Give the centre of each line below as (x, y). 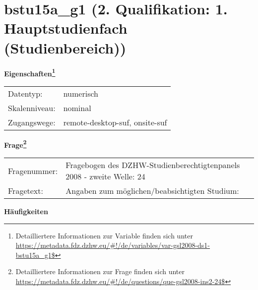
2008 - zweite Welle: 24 (105, 176)
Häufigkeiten (26, 211)
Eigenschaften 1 (30, 72)
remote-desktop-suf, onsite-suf (115, 122)
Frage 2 (15, 144)
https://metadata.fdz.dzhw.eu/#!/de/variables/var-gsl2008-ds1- (113, 245)
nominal (77, 108)
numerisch (81, 93)
